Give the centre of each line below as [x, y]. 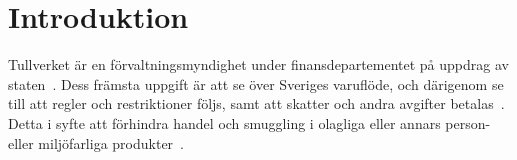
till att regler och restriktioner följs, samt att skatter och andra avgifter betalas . [256, 103]
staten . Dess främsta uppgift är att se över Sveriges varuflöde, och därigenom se [256, 83]
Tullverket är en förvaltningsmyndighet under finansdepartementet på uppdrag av [258, 64]
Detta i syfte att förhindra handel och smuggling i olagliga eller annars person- [249, 122]
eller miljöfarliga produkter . [96, 142]
